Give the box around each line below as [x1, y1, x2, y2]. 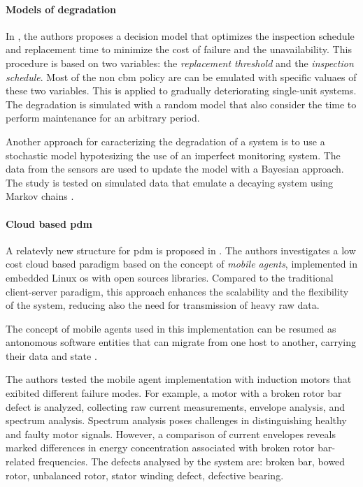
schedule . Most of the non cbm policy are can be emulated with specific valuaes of [6, 69, 357, 84]
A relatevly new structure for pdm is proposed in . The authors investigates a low [6, 242, 356, 257]
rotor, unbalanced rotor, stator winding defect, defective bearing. [6, 467, 284, 482]
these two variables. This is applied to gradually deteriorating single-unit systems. [6, 83, 357, 98]
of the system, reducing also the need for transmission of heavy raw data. [6, 298, 320, 312]
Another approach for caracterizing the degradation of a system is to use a [6, 133, 325, 148]
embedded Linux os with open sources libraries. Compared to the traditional [6, 270, 334, 284]
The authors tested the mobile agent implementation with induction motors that [6, 372, 352, 386]
